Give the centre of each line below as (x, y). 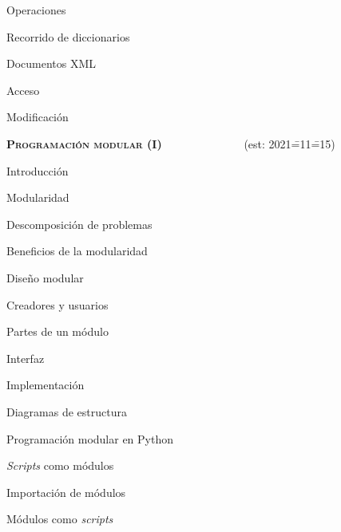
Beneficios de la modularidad (77, 251)
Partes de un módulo (57, 331)
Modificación (38, 117)
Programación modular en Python (90, 438)
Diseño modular (45, 277)
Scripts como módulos (60, 465)
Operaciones (36, 10)
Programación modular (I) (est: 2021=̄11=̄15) (171, 143)
